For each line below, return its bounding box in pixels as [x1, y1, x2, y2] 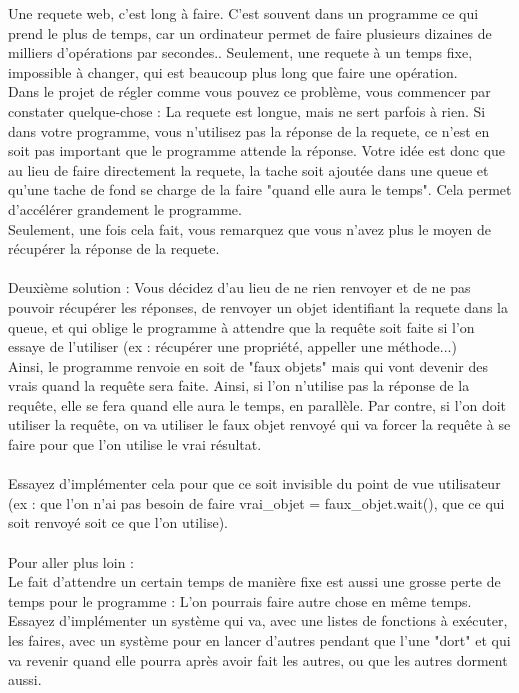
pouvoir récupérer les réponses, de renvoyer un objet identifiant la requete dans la [8, 296, 508, 317]
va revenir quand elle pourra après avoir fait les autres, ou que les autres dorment [8, 649, 508, 670]
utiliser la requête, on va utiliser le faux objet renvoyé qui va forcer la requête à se [8, 414, 511, 435]
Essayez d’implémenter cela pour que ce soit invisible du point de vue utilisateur [8, 473, 501, 494]
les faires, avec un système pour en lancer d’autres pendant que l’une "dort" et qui [8, 630, 511, 650]
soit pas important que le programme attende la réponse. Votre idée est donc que [8, 140, 506, 161]
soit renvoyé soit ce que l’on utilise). [8, 512, 228, 533]
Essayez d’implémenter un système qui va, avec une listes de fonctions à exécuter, [8, 610, 508, 631]
